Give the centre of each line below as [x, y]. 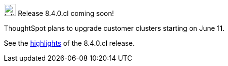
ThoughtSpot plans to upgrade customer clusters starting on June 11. [114, 28]
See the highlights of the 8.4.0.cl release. [69, 43]
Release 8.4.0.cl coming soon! [66, 13]
